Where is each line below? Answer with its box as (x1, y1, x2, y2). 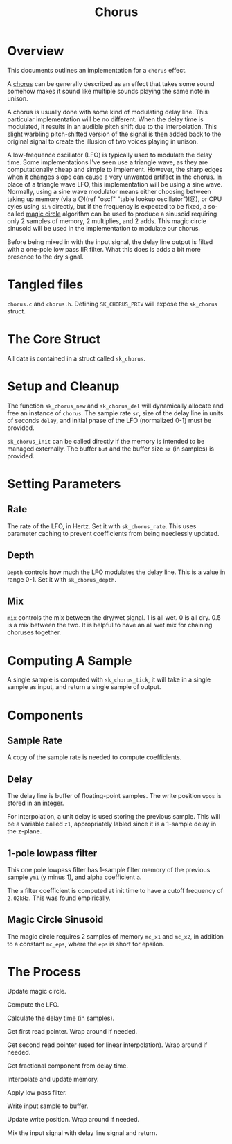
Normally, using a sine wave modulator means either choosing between (7, 187, 211, 196)
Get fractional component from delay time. (7, 1061, 128, 1070)
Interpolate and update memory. (7, 1075, 99, 1083)
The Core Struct (7, 331, 101, 347)
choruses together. (7, 628, 62, 636)
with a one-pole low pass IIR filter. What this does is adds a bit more (7, 245, 201, 253)
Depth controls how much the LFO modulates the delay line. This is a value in (7, 568, 226, 576)
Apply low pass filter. (7, 1088, 67, 1096)
